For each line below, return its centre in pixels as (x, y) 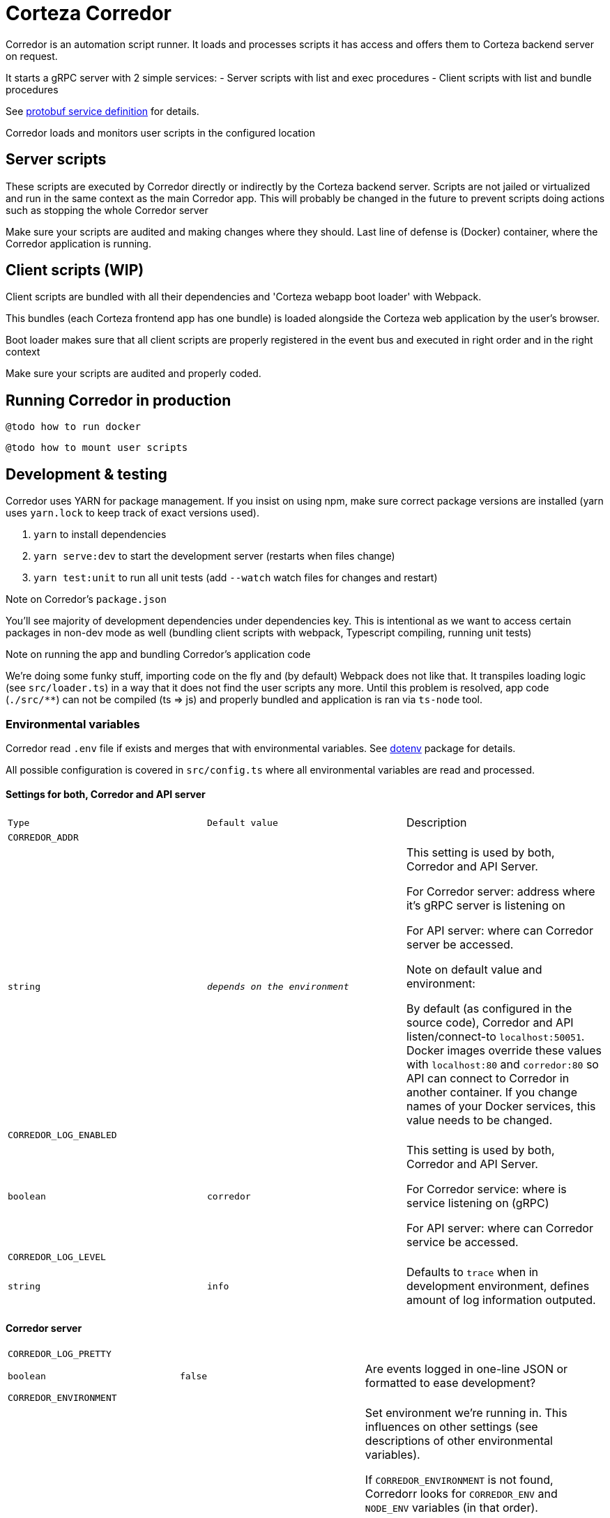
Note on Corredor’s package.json (86, 599)
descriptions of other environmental (459, 1441)
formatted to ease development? (450, 1383)
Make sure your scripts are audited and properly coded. (134, 374)
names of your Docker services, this (501, 1106)
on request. (32, 56)
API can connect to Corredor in (488, 1079)
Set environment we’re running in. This (466, 1413)
